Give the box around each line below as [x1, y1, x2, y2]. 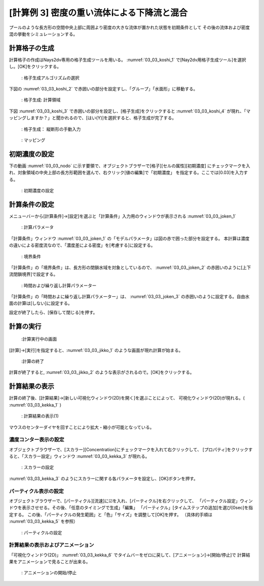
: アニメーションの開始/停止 [21, 570, 77, 576]
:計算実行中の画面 [21, 336, 57, 342]
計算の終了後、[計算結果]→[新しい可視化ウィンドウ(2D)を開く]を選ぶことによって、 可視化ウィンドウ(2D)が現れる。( [9, 395, 245, 401]
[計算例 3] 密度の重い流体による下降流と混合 [9, 7, 188, 18]
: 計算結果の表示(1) [21, 413, 59, 419]
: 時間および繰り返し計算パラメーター [21, 282, 97, 288]
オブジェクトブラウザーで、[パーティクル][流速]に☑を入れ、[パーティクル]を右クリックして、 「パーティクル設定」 [9, 498, 240, 503]
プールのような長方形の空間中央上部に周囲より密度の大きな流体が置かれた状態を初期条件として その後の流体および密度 [9, 24, 250, 30]
